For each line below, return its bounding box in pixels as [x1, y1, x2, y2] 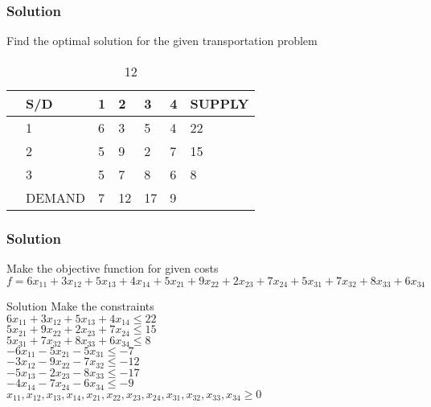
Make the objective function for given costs [6, 260, 219, 277]
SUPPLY [190, 93, 249, 113]
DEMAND [26, 187, 86, 207]
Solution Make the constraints [6, 298, 154, 314]
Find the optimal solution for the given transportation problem [6, 32, 318, 49]
